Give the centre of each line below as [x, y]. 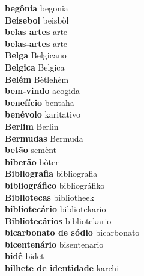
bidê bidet [25, 256]
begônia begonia [37, 8]
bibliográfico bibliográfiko [55, 185]
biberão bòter [32, 161]
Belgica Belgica [35, 67]
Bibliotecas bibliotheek [49, 197]
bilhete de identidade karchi [62, 268]
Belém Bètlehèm [37, 79]
